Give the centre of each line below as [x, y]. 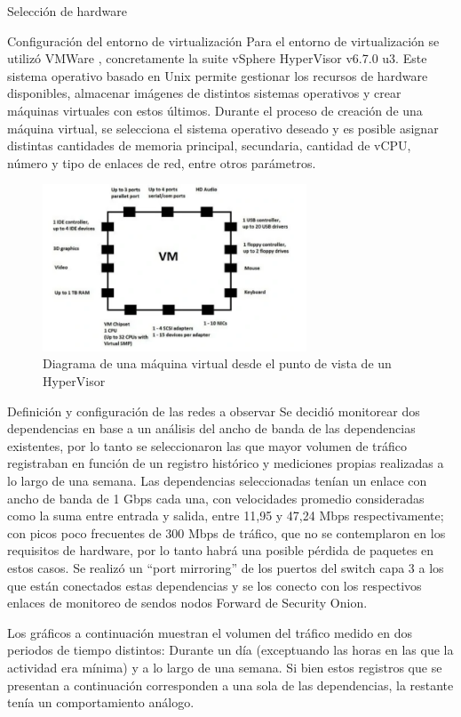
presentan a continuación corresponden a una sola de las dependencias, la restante [230, 685]
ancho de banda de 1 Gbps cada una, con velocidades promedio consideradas [216, 498]
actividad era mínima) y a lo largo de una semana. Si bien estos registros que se [225, 667]
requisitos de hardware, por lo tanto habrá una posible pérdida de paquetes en [221, 550]
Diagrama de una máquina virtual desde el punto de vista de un [217, 363]
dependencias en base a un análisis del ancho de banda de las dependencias [211, 428]
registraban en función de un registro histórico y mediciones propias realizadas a [226, 463]
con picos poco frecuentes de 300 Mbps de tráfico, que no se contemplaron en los [227, 532]
